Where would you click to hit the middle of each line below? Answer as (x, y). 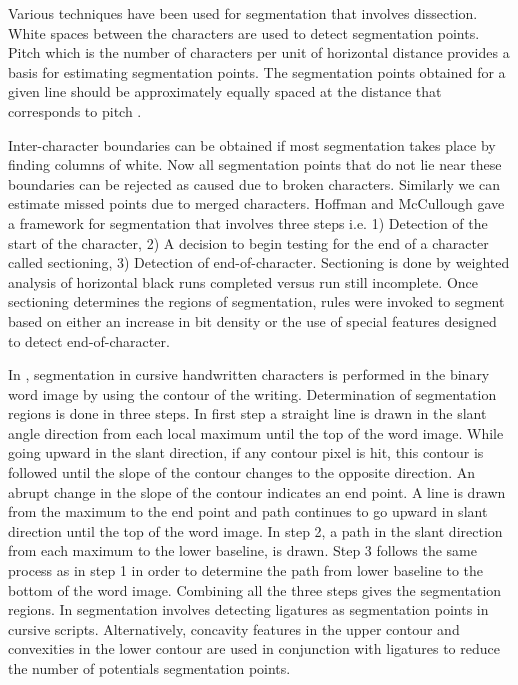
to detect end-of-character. (89, 340)
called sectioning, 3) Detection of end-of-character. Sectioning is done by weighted (259, 262)
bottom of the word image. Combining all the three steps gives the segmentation (255, 589)
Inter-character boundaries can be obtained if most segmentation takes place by (252, 144)
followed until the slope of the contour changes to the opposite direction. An (241, 472)
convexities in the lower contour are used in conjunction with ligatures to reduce (254, 648)
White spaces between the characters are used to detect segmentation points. (244, 32)
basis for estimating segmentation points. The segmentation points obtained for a (257, 71)
